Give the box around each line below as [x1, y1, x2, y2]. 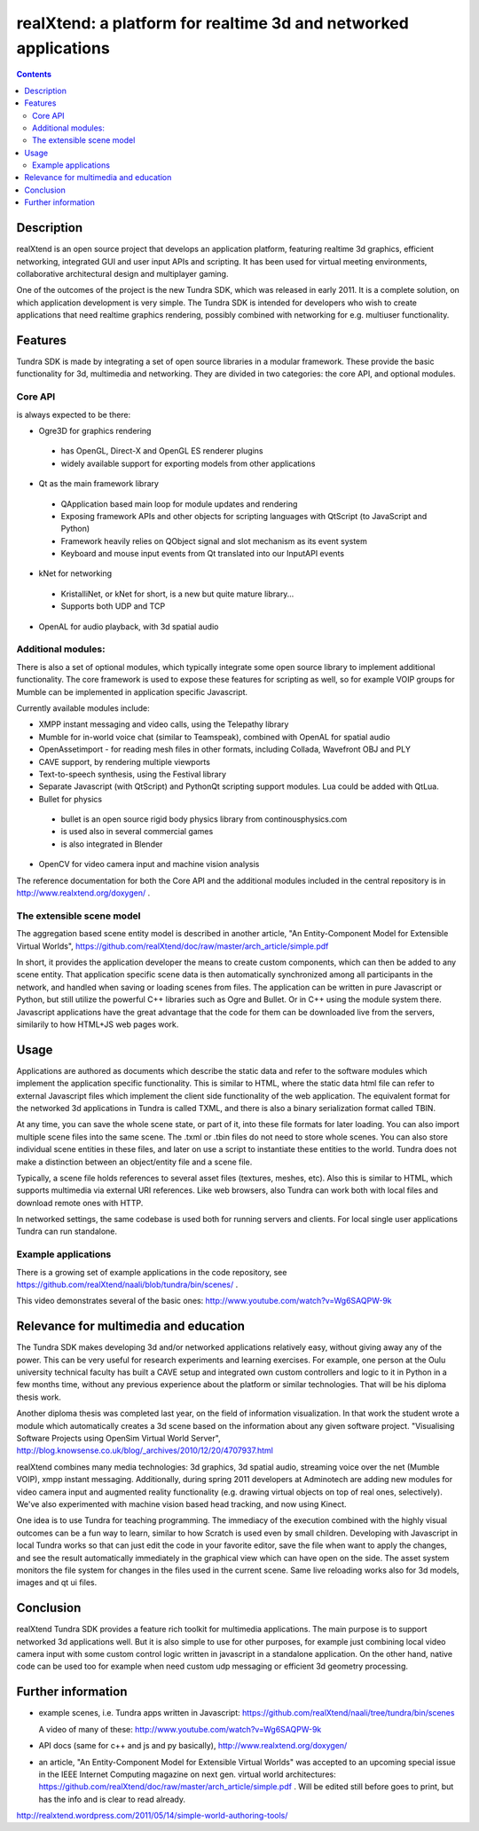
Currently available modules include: [16, 702, 150, 714]
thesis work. [16, 1392, 61, 1402]
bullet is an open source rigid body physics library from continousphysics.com [60, 814, 348, 825]
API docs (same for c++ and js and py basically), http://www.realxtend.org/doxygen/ [38, 1740, 348, 1751]
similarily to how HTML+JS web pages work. [16, 1019, 179, 1030]
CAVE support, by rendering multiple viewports [38, 756, 210, 767]
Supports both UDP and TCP [60, 601, 166, 612]
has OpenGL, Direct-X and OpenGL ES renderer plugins [60, 446, 263, 456]
